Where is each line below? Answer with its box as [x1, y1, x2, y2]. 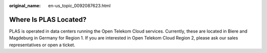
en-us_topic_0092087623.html [48, 3, 111, 8]
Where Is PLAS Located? [9, 15, 87, 24]
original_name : [9, 3, 41, 8]
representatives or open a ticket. [9, 42, 76, 48]
